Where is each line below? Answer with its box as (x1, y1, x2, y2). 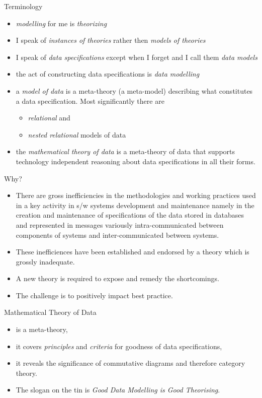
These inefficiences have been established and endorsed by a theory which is (16, 246, 249, 257)
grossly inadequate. (16, 256, 75, 267)
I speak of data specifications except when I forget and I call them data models (16, 51, 257, 62)
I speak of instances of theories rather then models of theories (16, 35, 206, 45)
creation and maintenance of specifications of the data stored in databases (16, 210, 244, 220)
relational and (28, 112, 70, 123)
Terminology (4, 1, 43, 11)
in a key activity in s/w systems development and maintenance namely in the (16, 200, 254, 210)
